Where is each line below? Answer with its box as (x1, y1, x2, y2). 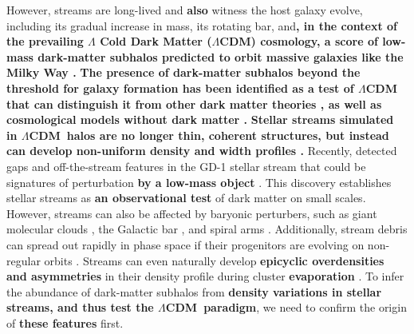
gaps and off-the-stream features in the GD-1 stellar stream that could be (6, 157, 366, 174)
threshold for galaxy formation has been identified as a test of (6, 79, 354, 96)
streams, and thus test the (6, 299, 154, 316)
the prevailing (6, 33, 84, 50)
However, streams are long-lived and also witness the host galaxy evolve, (6, 2, 363, 18)
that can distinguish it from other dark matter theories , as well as (6, 95, 382, 112)
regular (6, 252, 41, 268)
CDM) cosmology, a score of (219, 33, 378, 50)
